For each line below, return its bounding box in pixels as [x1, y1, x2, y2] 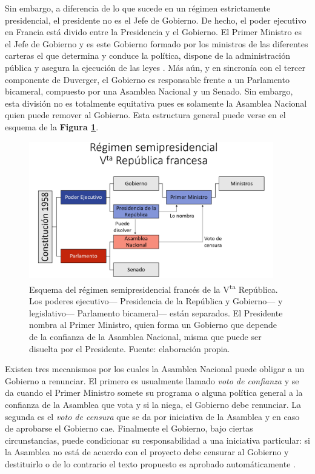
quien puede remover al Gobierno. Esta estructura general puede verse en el [5, 108, 286, 121]
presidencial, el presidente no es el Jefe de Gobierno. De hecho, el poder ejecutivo [5, 13, 307, 26]
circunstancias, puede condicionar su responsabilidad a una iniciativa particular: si [5, 433, 310, 446]
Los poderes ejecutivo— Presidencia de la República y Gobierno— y [29, 295, 283, 307]
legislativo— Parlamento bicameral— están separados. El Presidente [29, 306, 283, 319]
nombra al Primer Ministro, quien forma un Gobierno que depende [29, 318, 277, 331]
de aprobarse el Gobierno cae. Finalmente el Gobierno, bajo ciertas [5, 422, 253, 435]
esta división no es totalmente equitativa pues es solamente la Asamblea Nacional [5, 96, 307, 109]
